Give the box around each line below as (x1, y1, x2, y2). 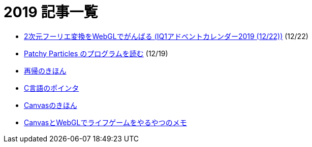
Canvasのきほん (24, 100, 77, 109)
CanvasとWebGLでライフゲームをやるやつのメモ (24, 118, 187, 127)
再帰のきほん (24, 66, 67, 75)
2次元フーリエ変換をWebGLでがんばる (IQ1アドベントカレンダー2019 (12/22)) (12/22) (24, 31, 308, 41)
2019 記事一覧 (4, 4, 98, 21)
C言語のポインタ (24, 83, 79, 92)
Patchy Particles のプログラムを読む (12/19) (24, 49, 168, 58)
